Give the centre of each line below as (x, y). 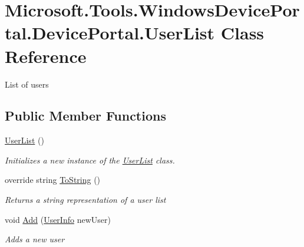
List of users (27, 84)
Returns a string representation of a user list (85, 200)
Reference (46, 56)
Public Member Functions (85, 116)
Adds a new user (35, 239)
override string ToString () (53, 180)
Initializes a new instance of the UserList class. (90, 160)
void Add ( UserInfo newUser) (58, 219)
